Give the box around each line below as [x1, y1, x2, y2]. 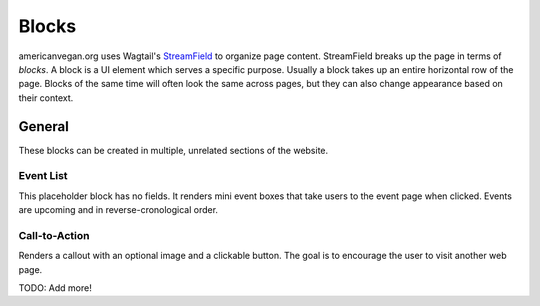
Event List [18, 169, 69, 183]
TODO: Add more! [18, 282, 92, 294]
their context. [18, 91, 74, 104]
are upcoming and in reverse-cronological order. [18, 204, 219, 216]
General [18, 118, 70, 135]
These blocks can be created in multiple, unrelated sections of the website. [18, 144, 329, 156]
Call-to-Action [18, 228, 90, 242]
